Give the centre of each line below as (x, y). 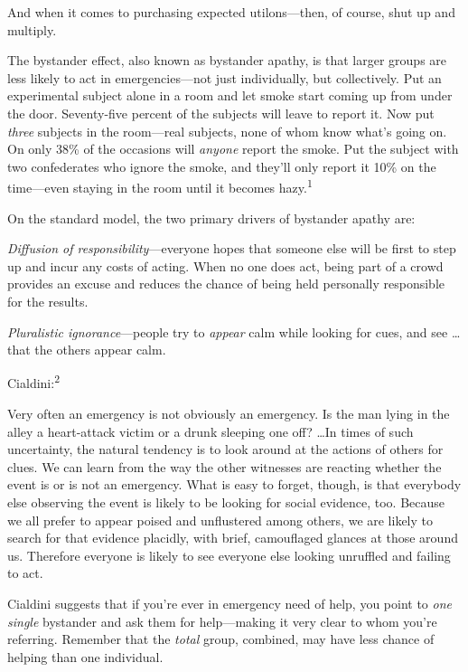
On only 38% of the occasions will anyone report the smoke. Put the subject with (233, 149)
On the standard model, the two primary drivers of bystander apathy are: (211, 218)
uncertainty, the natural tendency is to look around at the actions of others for (225, 449)
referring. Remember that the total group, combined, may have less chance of (221, 639)
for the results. (48, 301)
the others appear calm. (100, 350)
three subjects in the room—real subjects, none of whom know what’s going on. (227, 131)
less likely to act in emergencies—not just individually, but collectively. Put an (225, 77)
